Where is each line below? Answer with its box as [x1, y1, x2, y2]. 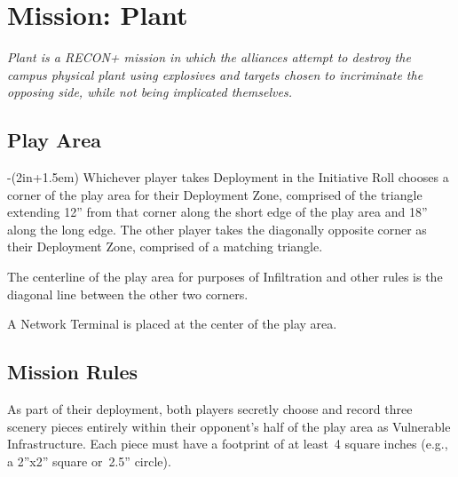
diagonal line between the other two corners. [7, 284, 249, 303]
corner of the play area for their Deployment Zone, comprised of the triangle [7, 185, 422, 203]
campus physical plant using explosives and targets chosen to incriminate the [7, 65, 423, 83]
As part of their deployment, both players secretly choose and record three [7, 400, 413, 418]
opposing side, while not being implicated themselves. [7, 83, 292, 101]
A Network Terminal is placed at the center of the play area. [7, 314, 337, 333]
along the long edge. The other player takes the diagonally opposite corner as [7, 219, 427, 238]
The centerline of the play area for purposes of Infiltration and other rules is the [7, 267, 443, 286]
